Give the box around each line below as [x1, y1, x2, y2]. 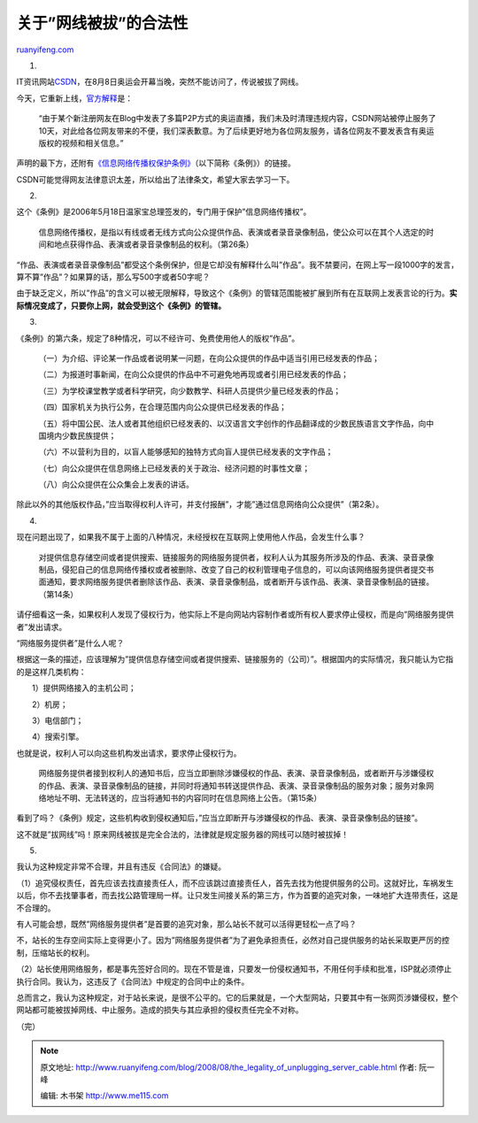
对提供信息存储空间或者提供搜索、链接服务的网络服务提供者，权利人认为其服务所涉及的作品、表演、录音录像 [38, 551, 434, 562]
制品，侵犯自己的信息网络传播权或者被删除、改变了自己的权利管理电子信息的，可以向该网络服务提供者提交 [38, 565, 427, 575]
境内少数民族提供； [45, 430, 117, 441]
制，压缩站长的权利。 [16, 947, 95, 958]
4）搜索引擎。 [31, 731, 84, 742]
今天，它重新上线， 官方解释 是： [16, 93, 133, 104]
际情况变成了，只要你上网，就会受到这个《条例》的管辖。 [16, 300, 226, 311]
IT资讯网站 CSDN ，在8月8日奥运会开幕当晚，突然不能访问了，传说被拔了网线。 [16, 76, 304, 88]
